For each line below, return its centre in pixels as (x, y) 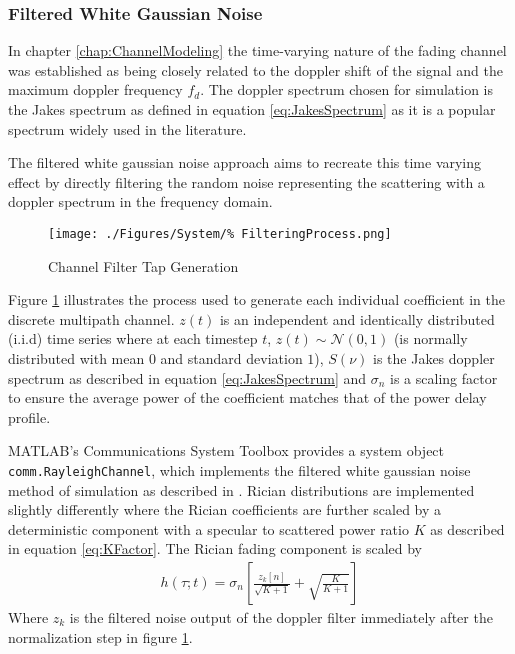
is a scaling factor (444, 377)
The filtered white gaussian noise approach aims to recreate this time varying (245, 162)
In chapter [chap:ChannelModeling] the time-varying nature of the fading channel (257, 50)
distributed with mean (76, 358)
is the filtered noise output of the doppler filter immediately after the (281, 617)
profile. (29, 416)
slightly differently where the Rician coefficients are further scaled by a (225, 509)
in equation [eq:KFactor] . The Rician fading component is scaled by (215, 548)
